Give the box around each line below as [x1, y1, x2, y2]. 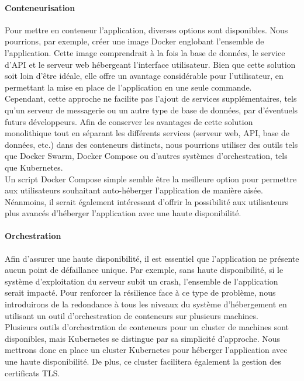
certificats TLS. [5, 366, 60, 379]
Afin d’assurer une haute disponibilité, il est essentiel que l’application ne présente [5, 252, 299, 264]
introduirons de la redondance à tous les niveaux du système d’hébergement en [5, 298, 287, 310]
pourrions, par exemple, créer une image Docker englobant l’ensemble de [5, 35, 264, 47]
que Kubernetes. [5, 161, 63, 173]
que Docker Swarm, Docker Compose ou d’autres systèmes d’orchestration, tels [5, 150, 288, 162]
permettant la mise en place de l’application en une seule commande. [5, 81, 252, 93]
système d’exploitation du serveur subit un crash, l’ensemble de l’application [5, 275, 278, 287]
